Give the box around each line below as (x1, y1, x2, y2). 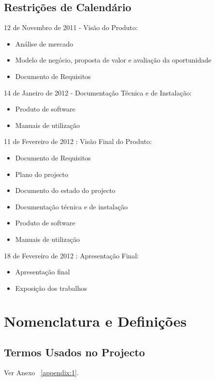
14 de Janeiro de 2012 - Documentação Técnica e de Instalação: (4, 87, 192, 97)
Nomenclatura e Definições (4, 311, 187, 331)
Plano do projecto (15, 169, 68, 179)
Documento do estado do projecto (15, 185, 115, 195)
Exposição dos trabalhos (15, 283, 87, 293)
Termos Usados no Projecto (4, 345, 145, 360)
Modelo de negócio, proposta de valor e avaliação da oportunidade (15, 55, 212, 65)
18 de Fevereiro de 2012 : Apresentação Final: (4, 250, 139, 260)
